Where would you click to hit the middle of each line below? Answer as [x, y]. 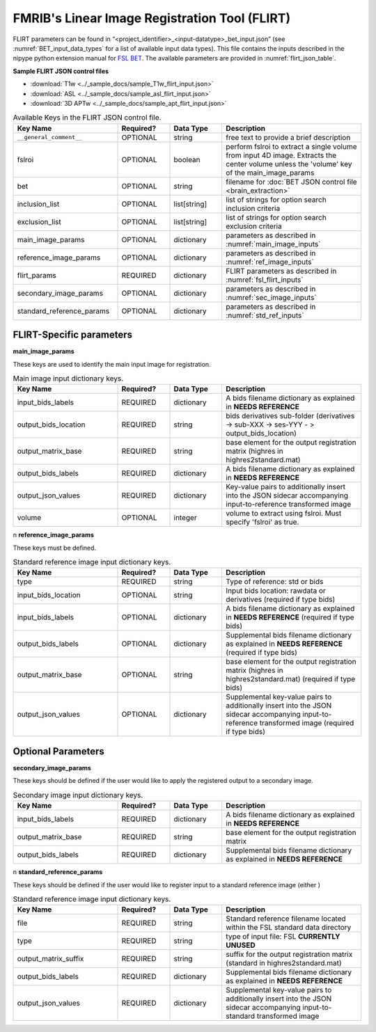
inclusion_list [38, 204]
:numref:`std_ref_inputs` [265, 315]
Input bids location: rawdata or [276, 591]
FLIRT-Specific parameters [72, 335]
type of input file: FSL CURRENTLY [283, 937]
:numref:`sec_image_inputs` [271, 297]
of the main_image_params [270, 173]
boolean [187, 159]
